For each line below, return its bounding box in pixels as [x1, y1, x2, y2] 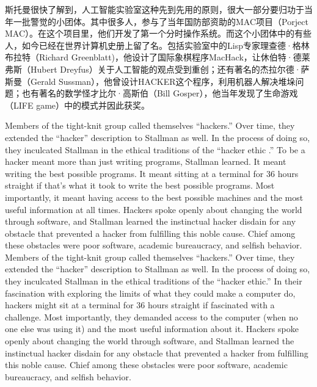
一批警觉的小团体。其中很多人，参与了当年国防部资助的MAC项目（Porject [13, 15, 308, 27]
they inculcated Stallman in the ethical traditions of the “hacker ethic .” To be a [5, 143, 305, 156]
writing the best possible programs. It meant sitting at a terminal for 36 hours [5, 167, 299, 179]
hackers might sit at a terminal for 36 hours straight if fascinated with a [5, 298, 275, 311]
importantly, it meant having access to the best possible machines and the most [5, 190, 304, 203]
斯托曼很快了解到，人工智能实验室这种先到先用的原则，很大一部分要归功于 [5, 3, 304, 15]
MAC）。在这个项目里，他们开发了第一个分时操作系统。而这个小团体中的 [5, 27, 295, 40]
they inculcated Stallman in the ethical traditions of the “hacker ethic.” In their [5, 275, 302, 288]
